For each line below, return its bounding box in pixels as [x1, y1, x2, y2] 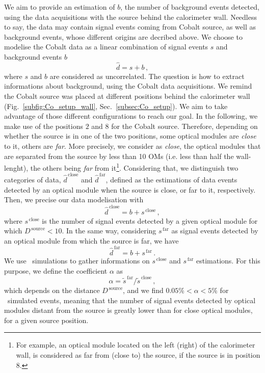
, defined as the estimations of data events [105, 174, 237, 185]
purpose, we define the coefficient [4, 265, 108, 276]
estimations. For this [196, 255, 260, 266]
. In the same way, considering [62, 225, 156, 236]
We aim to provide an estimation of [4, 2, 115, 12]
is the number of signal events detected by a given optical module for [42, 215, 258, 226]
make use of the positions [4, 120, 83, 131]
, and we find [123, 285, 164, 295]
